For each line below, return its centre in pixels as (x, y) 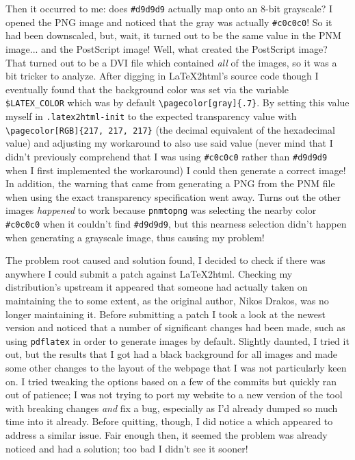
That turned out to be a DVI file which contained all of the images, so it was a (171, 62)
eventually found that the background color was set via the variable (147, 89)
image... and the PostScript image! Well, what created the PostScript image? (167, 48)
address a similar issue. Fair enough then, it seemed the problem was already (167, 434)
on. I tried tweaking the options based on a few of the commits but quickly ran (171, 381)
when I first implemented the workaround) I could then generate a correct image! (176, 170)
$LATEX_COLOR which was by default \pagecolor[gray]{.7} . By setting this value (177, 102)
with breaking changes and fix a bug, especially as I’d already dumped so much (172, 408)
